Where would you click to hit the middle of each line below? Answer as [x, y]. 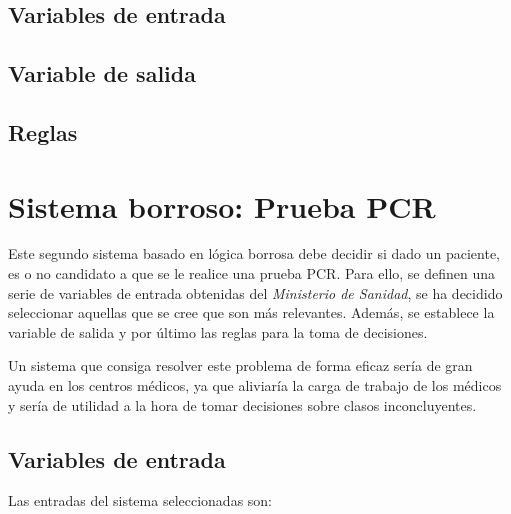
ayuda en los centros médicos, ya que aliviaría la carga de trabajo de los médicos [255, 385]
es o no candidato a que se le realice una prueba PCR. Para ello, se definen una [252, 273]
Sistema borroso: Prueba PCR [222, 205]
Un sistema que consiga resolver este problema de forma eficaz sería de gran [240, 365]
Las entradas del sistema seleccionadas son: [140, 500]
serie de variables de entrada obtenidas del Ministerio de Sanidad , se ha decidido [255, 292]
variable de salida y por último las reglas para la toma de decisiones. [218, 331]
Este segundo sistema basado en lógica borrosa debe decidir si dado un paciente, [254, 253]
